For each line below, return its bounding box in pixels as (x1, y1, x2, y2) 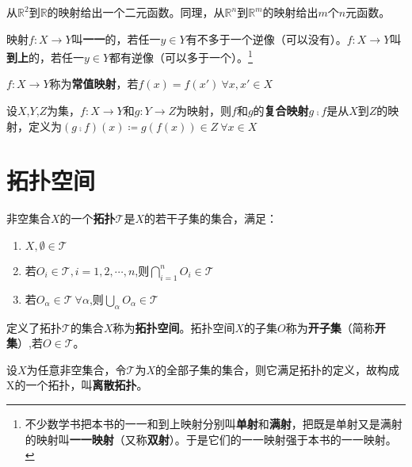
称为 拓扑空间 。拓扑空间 (113, 319, 235, 335)
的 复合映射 (253, 102, 309, 119)
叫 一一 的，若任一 (71, 30, 161, 47)
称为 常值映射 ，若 (49, 75, 139, 92)
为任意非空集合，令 (26, 361, 127, 377)
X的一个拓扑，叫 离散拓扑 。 (6, 377, 148, 393)
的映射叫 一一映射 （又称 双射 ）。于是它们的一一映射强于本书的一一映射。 (25, 431, 397, 447)
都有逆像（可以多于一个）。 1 (109, 47, 253, 65)
